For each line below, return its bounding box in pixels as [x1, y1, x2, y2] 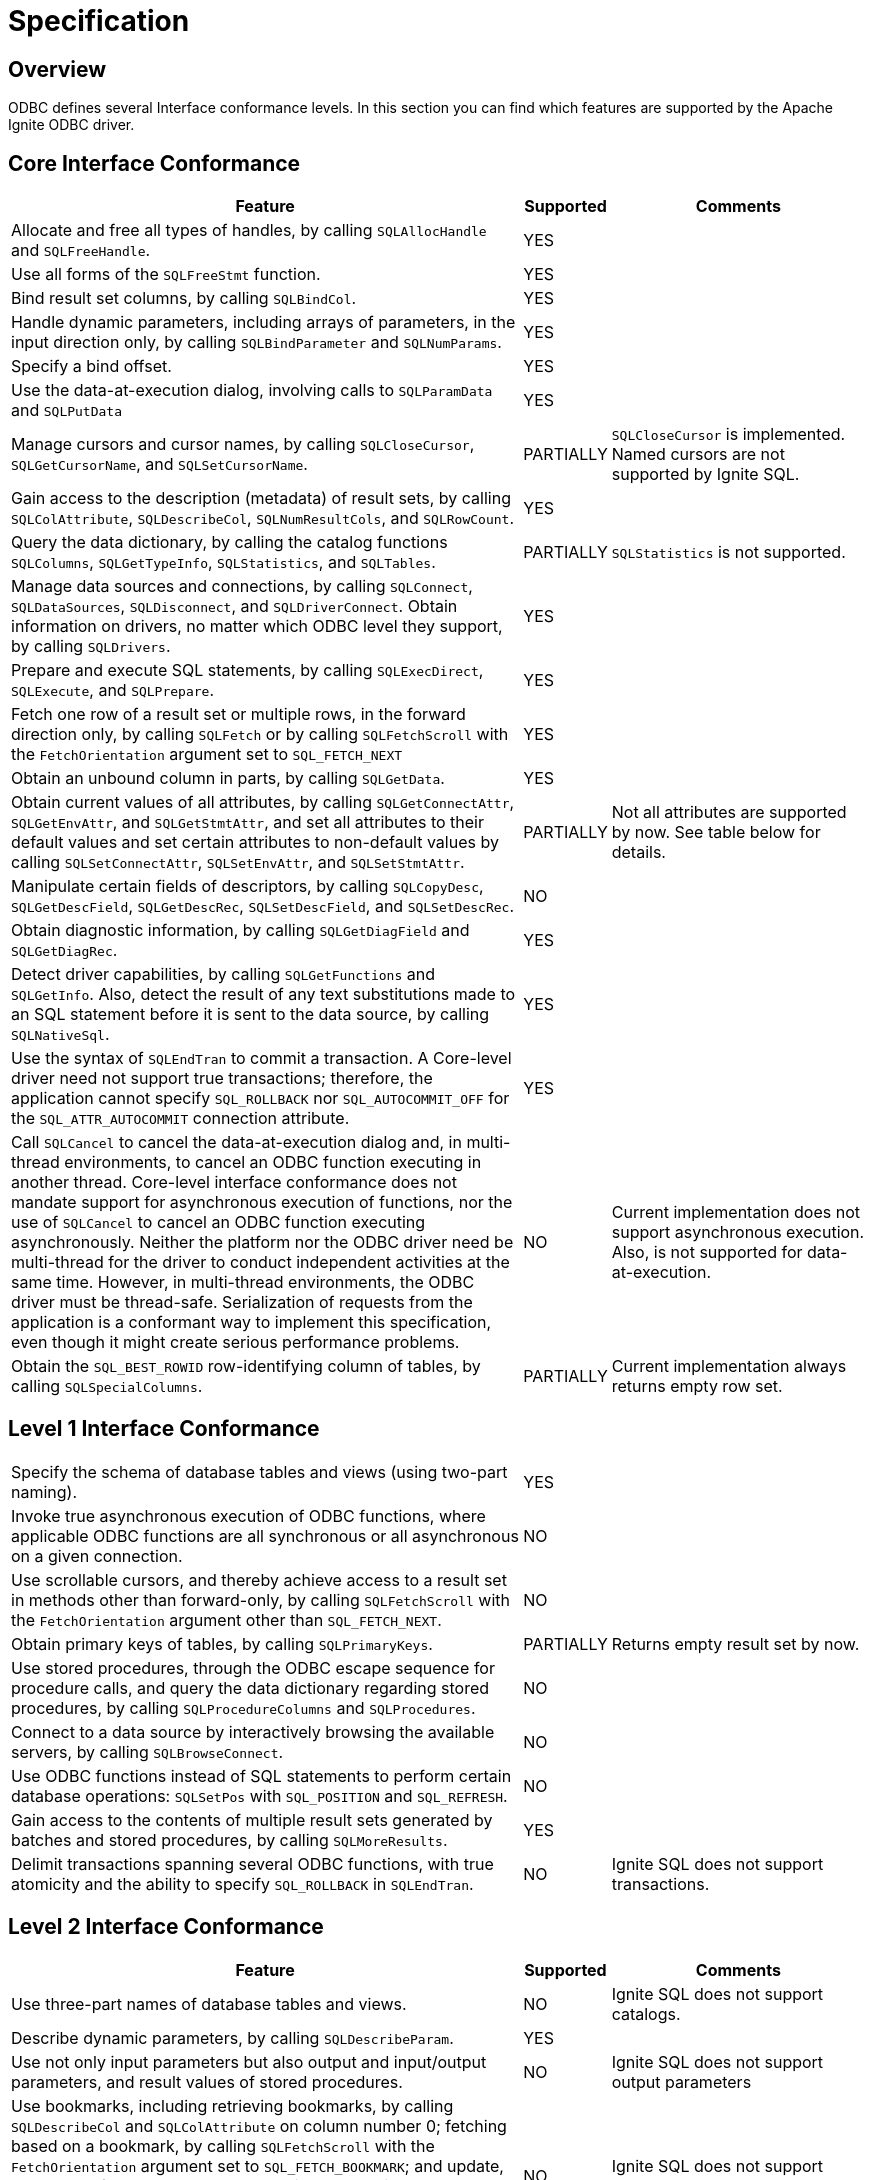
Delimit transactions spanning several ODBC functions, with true [11, 1853, 494, 1874]
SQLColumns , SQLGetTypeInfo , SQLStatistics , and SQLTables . [11, 552, 436, 573]
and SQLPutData [11, 400, 123, 421]
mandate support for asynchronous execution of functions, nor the [11, 1192, 513, 1213]
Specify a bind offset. [11, 356, 172, 377]
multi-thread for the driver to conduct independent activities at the [11, 1252, 510, 1273]
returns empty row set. [611, 1376, 783, 1397]
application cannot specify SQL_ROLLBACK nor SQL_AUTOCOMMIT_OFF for [11, 1088, 510, 1109]
